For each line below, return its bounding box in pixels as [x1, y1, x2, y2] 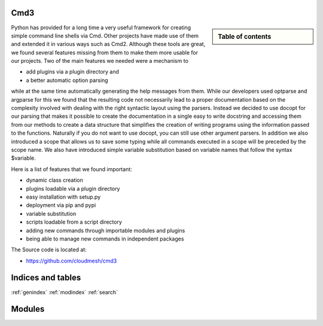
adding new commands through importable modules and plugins [26, 227, 185, 234]
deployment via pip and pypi [26, 202, 96, 209]
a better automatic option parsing [26, 77, 108, 84]
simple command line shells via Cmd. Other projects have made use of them [11, 32, 199, 39]
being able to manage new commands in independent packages [26, 235, 184, 242]
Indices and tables [11, 273, 81, 283]
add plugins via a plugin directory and [26, 68, 120, 75]
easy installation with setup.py [26, 193, 101, 200]
